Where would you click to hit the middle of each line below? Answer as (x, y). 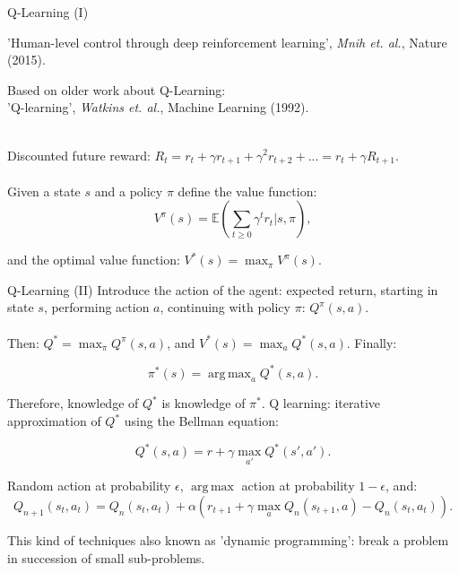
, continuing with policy (225, 307)
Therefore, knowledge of (73, 403)
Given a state (44, 191)
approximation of (54, 421)
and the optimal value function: (94, 260)
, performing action (96, 307)
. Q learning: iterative (321, 403)
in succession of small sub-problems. (106, 557)
